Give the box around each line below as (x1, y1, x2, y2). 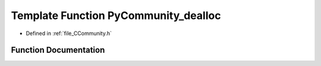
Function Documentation (11, 45, 105, 55)
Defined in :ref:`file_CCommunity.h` (26, 30, 112, 37)
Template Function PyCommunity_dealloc (11, 9, 221, 22)
